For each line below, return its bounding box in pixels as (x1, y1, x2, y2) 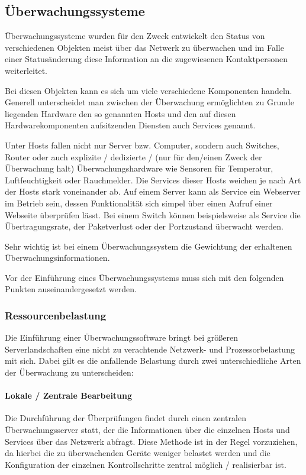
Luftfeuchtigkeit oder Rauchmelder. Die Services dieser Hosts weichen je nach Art (5, 173, 301, 186)
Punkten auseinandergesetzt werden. (5, 283, 137, 295)
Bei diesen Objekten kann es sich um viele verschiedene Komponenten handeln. (5, 84, 292, 96)
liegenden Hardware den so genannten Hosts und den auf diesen (5, 107, 236, 119)
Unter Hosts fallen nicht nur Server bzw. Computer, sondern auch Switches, (5, 138, 279, 151)
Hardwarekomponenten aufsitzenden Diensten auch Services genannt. (5, 119, 256, 131)
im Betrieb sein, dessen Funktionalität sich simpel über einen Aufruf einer (5, 196, 273, 209)
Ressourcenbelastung (5, 308, 107, 322)
